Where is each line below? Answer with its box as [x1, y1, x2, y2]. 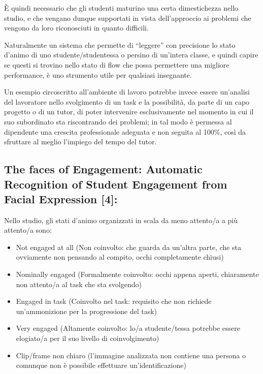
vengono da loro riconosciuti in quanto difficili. [4, 22, 149, 33]
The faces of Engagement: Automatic [4, 161, 203, 177]
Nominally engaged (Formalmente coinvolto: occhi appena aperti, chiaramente [16, 269, 259, 279]
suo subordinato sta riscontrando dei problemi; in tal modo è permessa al [4, 116, 232, 127]
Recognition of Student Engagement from [4, 176, 227, 192]
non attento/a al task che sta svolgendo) [16, 278, 142, 289]
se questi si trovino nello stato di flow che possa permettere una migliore [4, 59, 229, 70]
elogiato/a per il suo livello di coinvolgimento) [16, 333, 159, 344]
